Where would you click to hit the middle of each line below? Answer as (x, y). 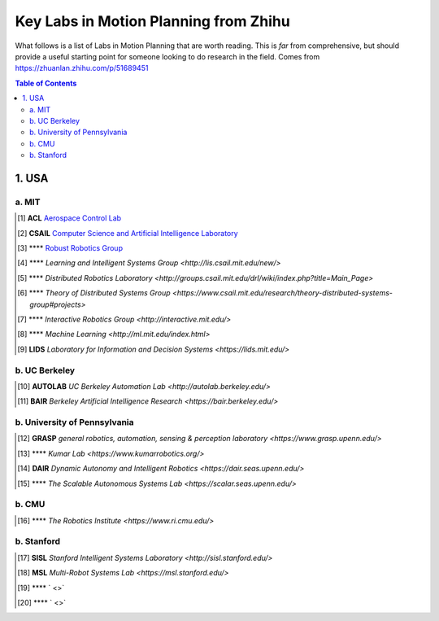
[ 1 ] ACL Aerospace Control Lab (70, 218)
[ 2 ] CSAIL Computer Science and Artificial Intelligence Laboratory (128, 233)
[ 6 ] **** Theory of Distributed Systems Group (94, 293)
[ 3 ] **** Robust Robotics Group (70, 248)
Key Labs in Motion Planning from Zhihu (152, 21)
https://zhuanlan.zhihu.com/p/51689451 (82, 68)
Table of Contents (46, 83)
